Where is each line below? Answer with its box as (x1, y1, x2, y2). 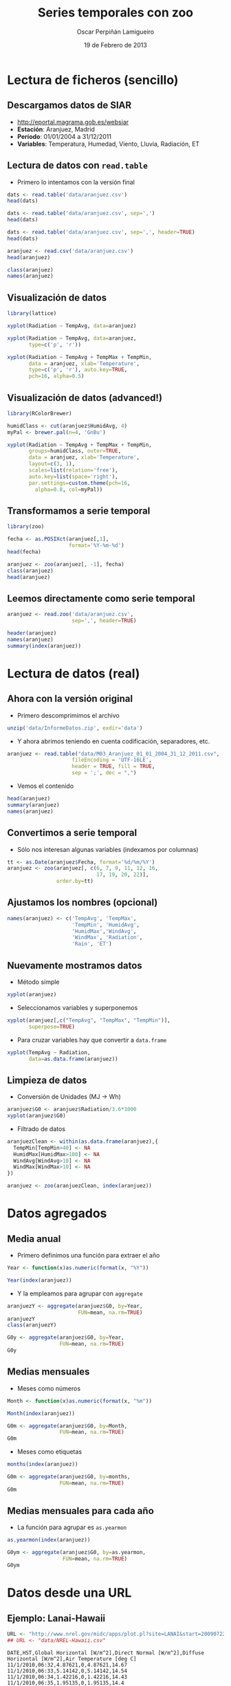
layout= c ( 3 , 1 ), (28, 461, 76, 468)
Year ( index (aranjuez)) (7, 1277, 72, 1284)
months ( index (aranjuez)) (7, 1461, 78, 1468)
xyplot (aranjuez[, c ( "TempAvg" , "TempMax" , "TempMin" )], (7, 1016, 170, 1024)
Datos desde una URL (7, 1585, 132, 1601)
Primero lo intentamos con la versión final (16, 177, 135, 186)
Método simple (16, 978, 60, 986)
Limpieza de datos (7, 1074, 87, 1086)
